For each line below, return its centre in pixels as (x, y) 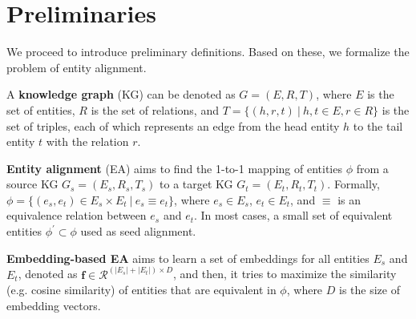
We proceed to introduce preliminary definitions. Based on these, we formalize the (208, 52)
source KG (32, 184)
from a (372, 168)
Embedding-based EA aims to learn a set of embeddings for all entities (188, 258)
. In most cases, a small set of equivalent (293, 215)
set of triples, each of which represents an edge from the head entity (173, 125)
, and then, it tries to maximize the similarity (285, 274)
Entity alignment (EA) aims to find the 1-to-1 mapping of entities (174, 168)
